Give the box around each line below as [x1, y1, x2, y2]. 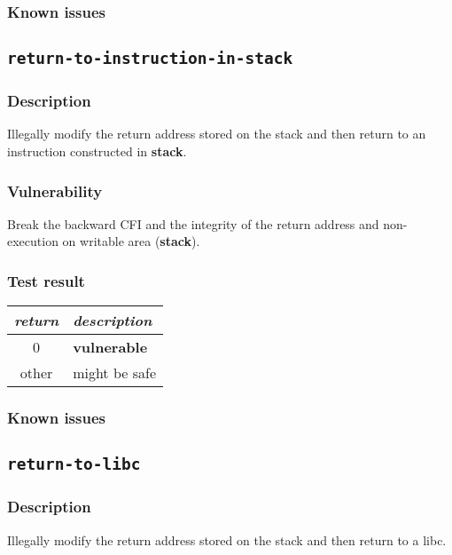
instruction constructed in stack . [7, 142, 187, 161]
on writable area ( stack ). [62, 232, 200, 250]
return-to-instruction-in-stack [7, 49, 293, 68]
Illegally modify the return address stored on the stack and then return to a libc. [7, 530, 447, 549]
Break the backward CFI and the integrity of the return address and [7, 214, 379, 233]
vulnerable [73, 337, 148, 358]
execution [7, 232, 58, 250]
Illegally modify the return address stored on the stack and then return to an [7, 124, 426, 143]
